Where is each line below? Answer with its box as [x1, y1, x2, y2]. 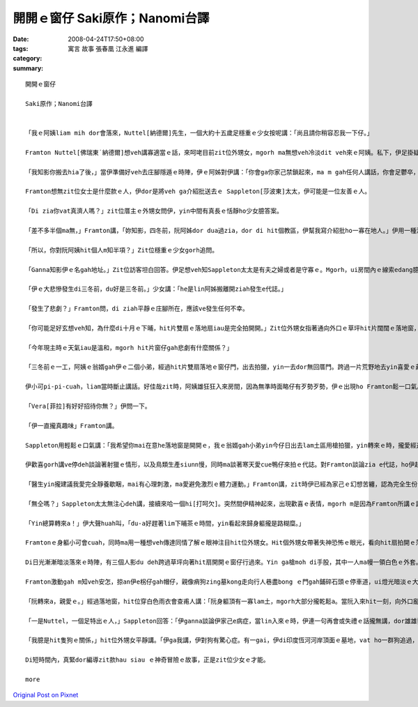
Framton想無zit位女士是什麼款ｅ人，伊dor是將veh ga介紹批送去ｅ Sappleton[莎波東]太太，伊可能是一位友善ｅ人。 [25, 188, 371, 195]
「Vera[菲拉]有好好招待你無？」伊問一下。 [25, 402, 151, 410]
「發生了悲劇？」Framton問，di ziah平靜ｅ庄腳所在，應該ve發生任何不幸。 [25, 305, 249, 313]
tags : [13, 44, 29, 52]
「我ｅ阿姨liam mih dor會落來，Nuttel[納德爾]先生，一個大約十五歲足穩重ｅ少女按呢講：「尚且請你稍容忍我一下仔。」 [25, 129, 373, 137]
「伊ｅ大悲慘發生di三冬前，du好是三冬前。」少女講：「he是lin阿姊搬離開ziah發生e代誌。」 [25, 285, 287, 293]
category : [13, 54, 42, 63]
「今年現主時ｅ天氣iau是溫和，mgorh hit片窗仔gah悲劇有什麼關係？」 [25, 344, 233, 351]
